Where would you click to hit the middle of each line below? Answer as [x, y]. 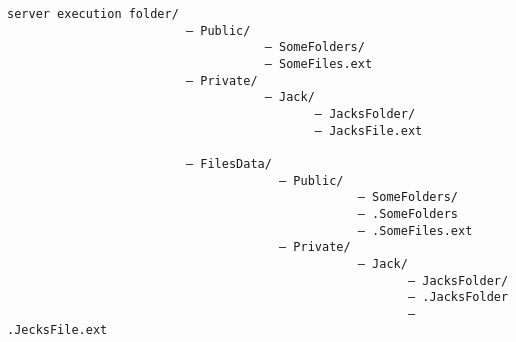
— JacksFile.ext [368, 130]
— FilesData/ [228, 163]
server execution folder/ [93, 14]
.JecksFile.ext [57, 330]
